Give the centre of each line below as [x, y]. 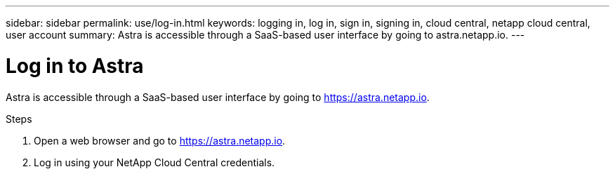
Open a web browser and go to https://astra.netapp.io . [160, 140]
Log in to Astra [75, 66]
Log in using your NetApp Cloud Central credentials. [154, 162]
